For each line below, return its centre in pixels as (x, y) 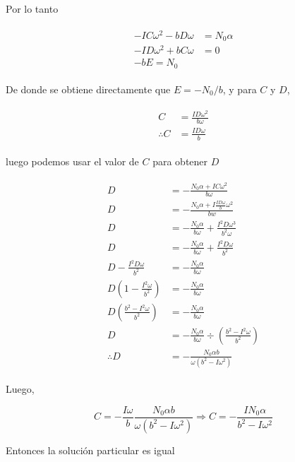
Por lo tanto (32, 8)
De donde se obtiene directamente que (88, 89)
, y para (240, 89)
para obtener (180, 161)
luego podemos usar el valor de (72, 161)
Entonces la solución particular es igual (90, 450)
